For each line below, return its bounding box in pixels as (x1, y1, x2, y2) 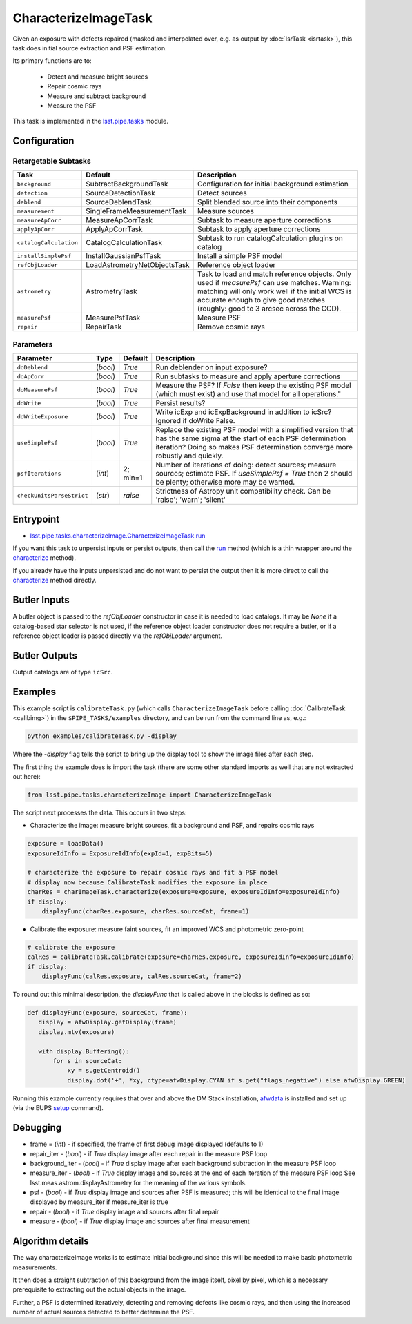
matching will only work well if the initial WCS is (197, 286, 352, 296)
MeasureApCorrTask (86, 215, 153, 225)
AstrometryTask (86, 286, 137, 296)
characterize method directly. (12, 576, 97, 585)
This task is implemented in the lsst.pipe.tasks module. (12, 117, 168, 126)
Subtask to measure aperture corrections (197, 215, 331, 225)
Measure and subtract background (47, 92, 146, 100)
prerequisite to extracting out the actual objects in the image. (12, 1285, 186, 1294)
